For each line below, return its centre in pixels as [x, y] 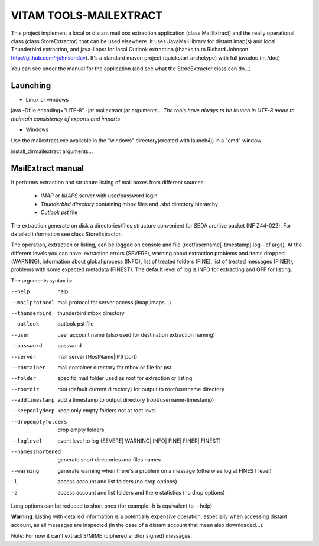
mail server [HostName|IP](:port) [97, 356]
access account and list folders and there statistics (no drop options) [141, 492]
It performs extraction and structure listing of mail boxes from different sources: [108, 182]
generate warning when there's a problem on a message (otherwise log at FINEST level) [165, 470]
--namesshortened [36, 452]
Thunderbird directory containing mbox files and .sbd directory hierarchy [129, 204]
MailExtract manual [47, 168]
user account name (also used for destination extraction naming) [136, 334]
